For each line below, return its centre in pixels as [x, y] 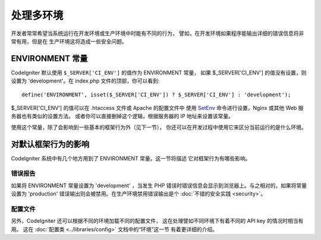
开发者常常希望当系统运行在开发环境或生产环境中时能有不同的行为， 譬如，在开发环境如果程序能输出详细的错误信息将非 [158, 33]
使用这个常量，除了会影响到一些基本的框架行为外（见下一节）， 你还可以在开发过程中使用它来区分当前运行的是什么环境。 [159, 127]
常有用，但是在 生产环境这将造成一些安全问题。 [69, 41]
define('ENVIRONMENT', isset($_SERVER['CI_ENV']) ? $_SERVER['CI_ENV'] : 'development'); [156, 94]
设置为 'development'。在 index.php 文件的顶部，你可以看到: [85, 81]
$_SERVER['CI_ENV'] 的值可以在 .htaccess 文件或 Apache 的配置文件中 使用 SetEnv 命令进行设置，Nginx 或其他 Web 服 [157, 108]
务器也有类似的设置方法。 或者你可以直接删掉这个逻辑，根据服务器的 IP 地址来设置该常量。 [122, 116]
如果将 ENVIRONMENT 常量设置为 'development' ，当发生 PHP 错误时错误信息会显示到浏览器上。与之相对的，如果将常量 [159, 185]
